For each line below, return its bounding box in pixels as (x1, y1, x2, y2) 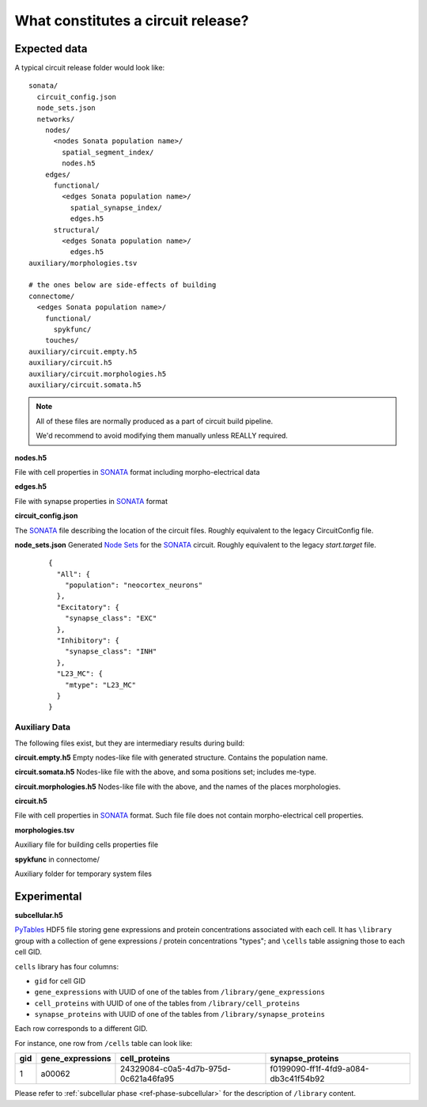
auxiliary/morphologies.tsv (28, 258, 138, 267)
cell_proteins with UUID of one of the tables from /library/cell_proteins (34, 998, 300, 1008)
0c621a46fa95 (119, 1073, 174, 1084)
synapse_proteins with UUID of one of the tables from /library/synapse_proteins (34, 1010, 326, 1019)
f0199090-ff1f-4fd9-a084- (270, 1063, 369, 1075)
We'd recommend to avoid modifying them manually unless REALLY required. (36, 431, 289, 441)
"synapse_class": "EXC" (64, 614, 157, 623)
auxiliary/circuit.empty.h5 (28, 347, 138, 356)
